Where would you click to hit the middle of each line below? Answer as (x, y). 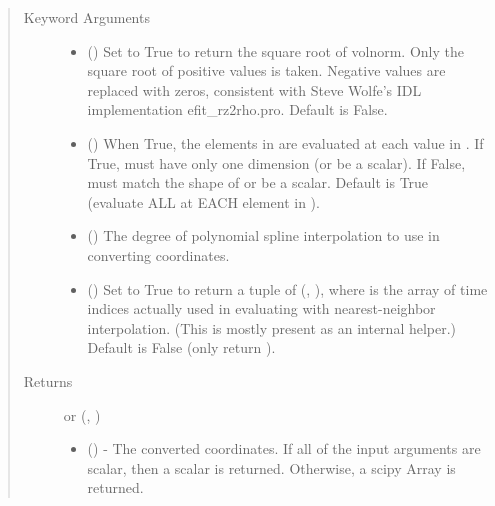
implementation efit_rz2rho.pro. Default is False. (237, 109)
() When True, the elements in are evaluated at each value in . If (285, 142)
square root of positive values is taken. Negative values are (266, 70)
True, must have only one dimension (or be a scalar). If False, (276, 162)
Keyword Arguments (86, 17)
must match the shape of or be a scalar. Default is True (258, 182)
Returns (48, 380)
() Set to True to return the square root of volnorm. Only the (275, 50)
